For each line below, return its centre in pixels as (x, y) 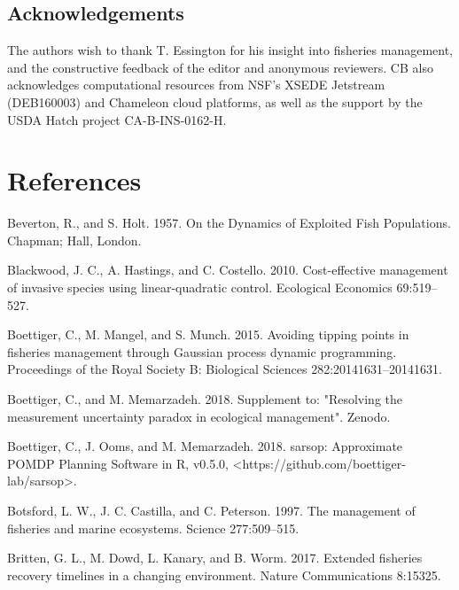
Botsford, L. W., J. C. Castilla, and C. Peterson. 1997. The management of (211, 511)
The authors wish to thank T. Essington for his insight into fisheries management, (230, 50)
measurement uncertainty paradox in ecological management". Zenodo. (199, 416)
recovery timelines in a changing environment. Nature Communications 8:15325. (224, 574)
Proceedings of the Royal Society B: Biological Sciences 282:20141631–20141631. (225, 369)
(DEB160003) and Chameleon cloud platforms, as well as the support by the (215, 101)
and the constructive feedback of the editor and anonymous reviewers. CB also (220, 67)
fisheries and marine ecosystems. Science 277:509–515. (153, 528)
